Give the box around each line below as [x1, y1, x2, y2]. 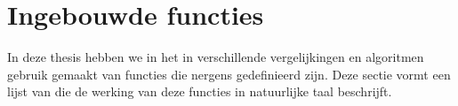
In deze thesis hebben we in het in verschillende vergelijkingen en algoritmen [7, 48, 424, 66]
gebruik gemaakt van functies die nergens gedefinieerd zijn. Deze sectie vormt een [7, 64, 451, 83]
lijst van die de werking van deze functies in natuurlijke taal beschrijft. [7, 82, 392, 101]
